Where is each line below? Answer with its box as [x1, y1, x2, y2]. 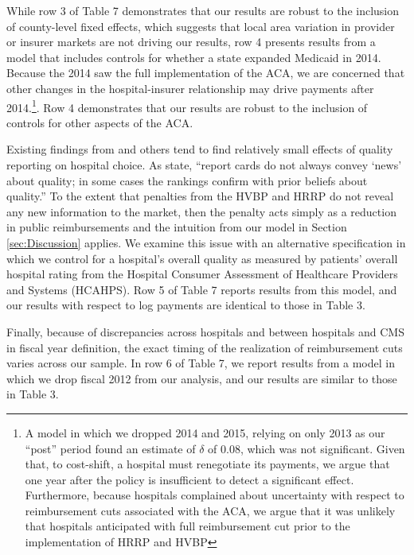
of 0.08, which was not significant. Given [208, 440, 405, 456]
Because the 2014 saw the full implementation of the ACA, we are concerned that [6, 64, 405, 81]
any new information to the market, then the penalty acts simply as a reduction [6, 203, 396, 219]
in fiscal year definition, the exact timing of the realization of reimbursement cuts [6, 339, 403, 355]
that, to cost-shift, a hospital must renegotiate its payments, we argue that [25, 456, 390, 472]
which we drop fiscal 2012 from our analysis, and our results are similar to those [6, 370, 397, 386]
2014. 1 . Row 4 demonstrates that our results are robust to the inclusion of [6, 96, 368, 115]
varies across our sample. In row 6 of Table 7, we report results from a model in [6, 355, 395, 371]
